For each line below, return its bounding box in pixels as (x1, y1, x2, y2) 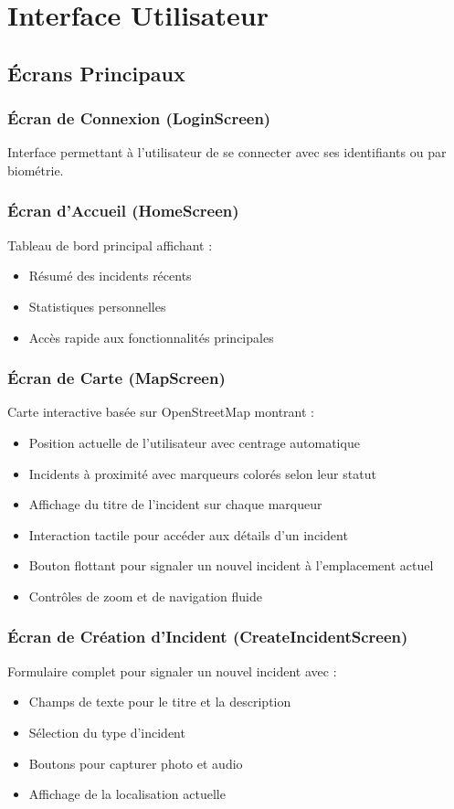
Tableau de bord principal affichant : (7, 235, 213, 254)
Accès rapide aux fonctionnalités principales (28, 327, 274, 346)
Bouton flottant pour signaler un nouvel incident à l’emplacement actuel (28, 556, 434, 575)
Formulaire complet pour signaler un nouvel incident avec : (7, 661, 337, 680)
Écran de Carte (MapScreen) (7, 367, 226, 389)
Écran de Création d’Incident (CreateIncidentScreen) (7, 625, 408, 648)
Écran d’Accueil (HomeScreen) (7, 199, 239, 222)
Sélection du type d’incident (28, 722, 185, 741)
